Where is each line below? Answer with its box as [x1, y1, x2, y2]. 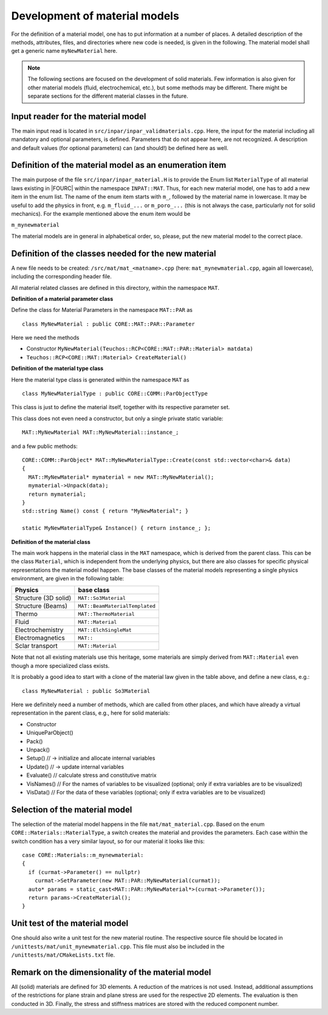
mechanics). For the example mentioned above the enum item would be [11, 210, 191, 218]
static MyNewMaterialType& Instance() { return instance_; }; [22, 525, 211, 532]
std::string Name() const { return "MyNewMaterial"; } [22, 507, 189, 515]
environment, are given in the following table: [11, 575, 125, 582]
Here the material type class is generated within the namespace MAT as [11, 376, 190, 383]
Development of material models [11, 9, 179, 22]
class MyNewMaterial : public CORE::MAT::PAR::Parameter [22, 320, 196, 328]
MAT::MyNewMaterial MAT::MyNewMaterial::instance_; [22, 429, 179, 436]
